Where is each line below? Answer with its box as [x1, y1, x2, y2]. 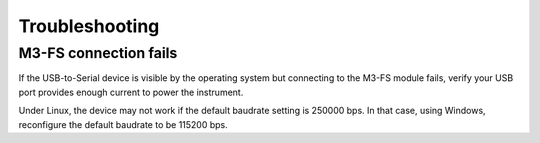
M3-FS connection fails [18, 44, 178, 62]
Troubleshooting [18, 15, 160, 37]
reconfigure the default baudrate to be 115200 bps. [18, 118, 229, 130]
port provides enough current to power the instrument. [18, 86, 244, 98]
